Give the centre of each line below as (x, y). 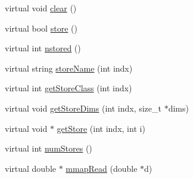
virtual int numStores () (49, 148)
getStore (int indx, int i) (101, 128)
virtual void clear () (41, 8)
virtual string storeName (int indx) (69, 68)
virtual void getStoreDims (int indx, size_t (83, 108)
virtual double (31, 168)
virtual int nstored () (43, 48)
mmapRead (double (102, 168)
